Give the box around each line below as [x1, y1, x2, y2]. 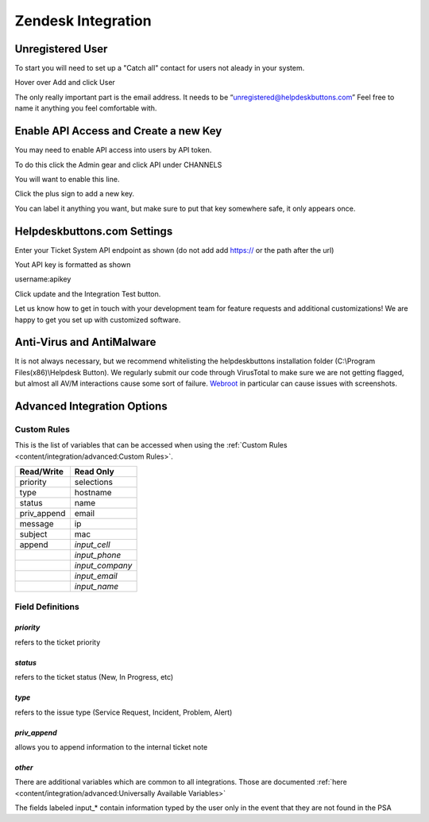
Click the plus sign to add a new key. [14, 189, 135, 199]
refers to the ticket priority [14, 637, 101, 647]
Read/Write [19, 466, 64, 477]
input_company [74, 560, 133, 572]
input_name [74, 581, 119, 592]
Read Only [74, 466, 114, 477]
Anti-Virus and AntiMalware [14, 335, 157, 349]
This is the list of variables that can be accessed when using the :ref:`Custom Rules [14, 440, 288, 450]
